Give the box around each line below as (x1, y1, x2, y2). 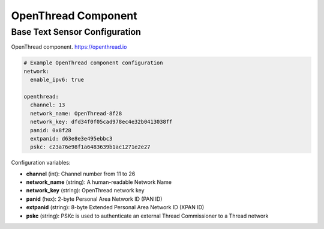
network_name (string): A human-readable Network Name (26, 179, 172, 186)
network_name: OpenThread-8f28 (30, 110, 122, 117)
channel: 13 (30, 102, 65, 108)
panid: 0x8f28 (30, 127, 72, 133)
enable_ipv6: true (30, 76, 84, 84)
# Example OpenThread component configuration (23, 60, 163, 66)
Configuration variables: (11, 159, 71, 166)
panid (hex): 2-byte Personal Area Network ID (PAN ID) (26, 195, 163, 203)
